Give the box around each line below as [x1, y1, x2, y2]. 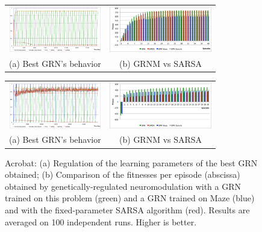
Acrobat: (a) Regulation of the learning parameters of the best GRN [5, 156, 258, 169]
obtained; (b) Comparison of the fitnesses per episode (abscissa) [5, 168, 240, 181]
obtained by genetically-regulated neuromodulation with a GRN [5, 180, 242, 192]
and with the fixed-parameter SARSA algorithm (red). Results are [5, 203, 250, 216]
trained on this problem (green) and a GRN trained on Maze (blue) [5, 192, 255, 204]
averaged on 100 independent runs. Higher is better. [5, 215, 197, 228]
